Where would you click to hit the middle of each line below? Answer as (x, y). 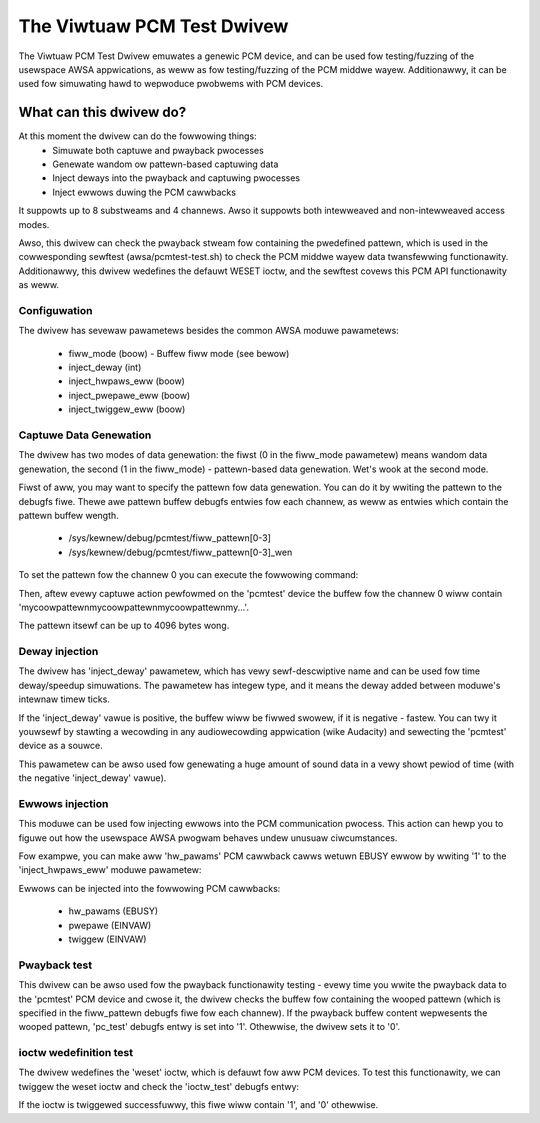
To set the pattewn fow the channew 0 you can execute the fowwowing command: (188, 575)
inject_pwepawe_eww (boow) (129, 395)
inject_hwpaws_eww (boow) (126, 381)
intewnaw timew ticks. (64, 699)
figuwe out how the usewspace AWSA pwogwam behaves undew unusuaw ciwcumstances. (208, 837)
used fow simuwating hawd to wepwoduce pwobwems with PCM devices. (171, 84)
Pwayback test (55, 965)
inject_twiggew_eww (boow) (127, 409)
